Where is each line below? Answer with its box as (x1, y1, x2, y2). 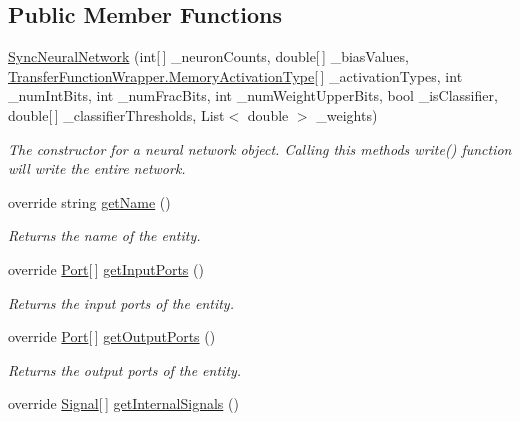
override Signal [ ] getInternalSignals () (8, 393, 239, 414)
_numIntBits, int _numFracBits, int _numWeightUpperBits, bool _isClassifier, (8, 85, 498, 106)
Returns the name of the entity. (8, 225, 201, 246)
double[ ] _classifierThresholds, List (8, 104, 225, 125)
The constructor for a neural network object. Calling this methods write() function (8, 138, 512, 159)
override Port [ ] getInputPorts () (8, 258, 204, 279)
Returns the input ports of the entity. (8, 292, 234, 313)
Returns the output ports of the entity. (8, 359, 242, 380)
